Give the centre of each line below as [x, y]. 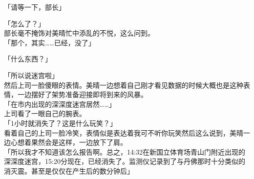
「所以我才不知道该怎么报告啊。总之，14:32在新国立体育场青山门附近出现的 [125, 151]
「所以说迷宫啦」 [31, 75]
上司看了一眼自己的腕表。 [45, 113]
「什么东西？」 [28, 59]
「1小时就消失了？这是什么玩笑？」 [60, 123]
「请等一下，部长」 [35, 7]
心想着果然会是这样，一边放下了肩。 [69, 142]
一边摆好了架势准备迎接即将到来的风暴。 [82, 94]
